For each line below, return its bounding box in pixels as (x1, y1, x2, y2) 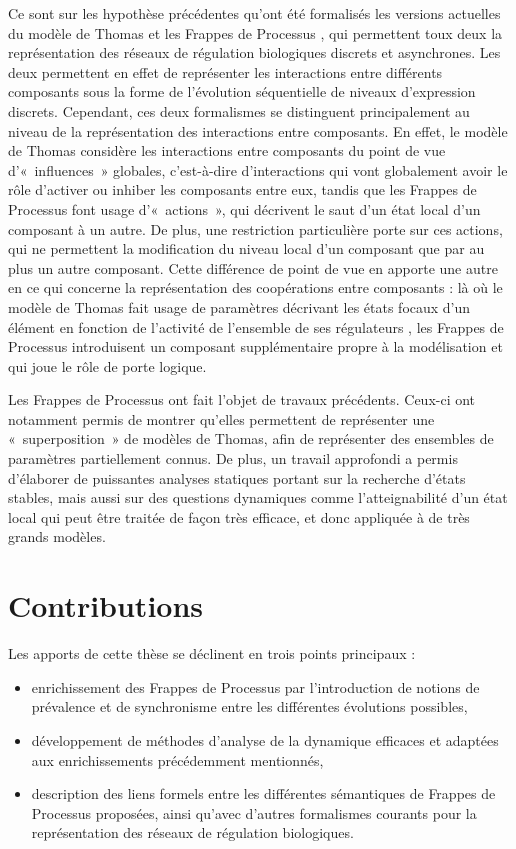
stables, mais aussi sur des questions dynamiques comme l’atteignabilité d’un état (8, 487, 508, 508)
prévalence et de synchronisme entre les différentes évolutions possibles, (31, 696, 468, 717)
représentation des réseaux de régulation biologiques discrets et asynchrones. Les (8, 42, 501, 63)
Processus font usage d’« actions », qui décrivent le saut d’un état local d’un (8, 198, 481, 219)
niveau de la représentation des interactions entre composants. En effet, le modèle (8, 120, 508, 141)
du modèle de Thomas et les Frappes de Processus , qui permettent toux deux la (8, 22, 503, 43)
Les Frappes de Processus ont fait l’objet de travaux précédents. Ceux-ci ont (8, 389, 476, 410)
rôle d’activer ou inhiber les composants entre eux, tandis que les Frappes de (8, 179, 477, 200)
